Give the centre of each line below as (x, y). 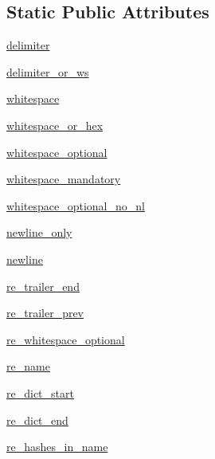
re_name (28, 366)
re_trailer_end (43, 286)
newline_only (39, 232)
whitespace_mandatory (64, 179)
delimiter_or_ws (48, 71)
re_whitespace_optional (66, 339)
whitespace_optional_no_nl (76, 205)
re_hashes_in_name (57, 447)
